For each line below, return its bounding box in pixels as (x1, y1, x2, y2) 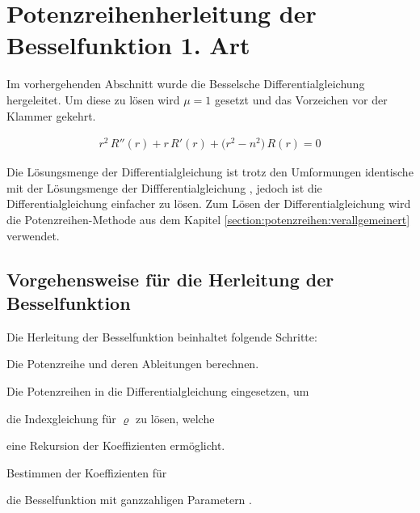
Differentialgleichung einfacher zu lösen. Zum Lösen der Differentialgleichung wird (6, 195, 411, 212)
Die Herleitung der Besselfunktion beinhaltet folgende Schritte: (6, 328, 317, 345)
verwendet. (6, 227, 60, 244)
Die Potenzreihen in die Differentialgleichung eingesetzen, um (6, 382, 309, 399)
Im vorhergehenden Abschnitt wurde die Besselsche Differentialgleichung (6, 75, 365, 92)
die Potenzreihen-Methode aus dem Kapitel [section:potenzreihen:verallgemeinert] (6, 210, 410, 227)
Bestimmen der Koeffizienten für (6, 464, 167, 481)
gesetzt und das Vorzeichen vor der (214, 91, 388, 108)
